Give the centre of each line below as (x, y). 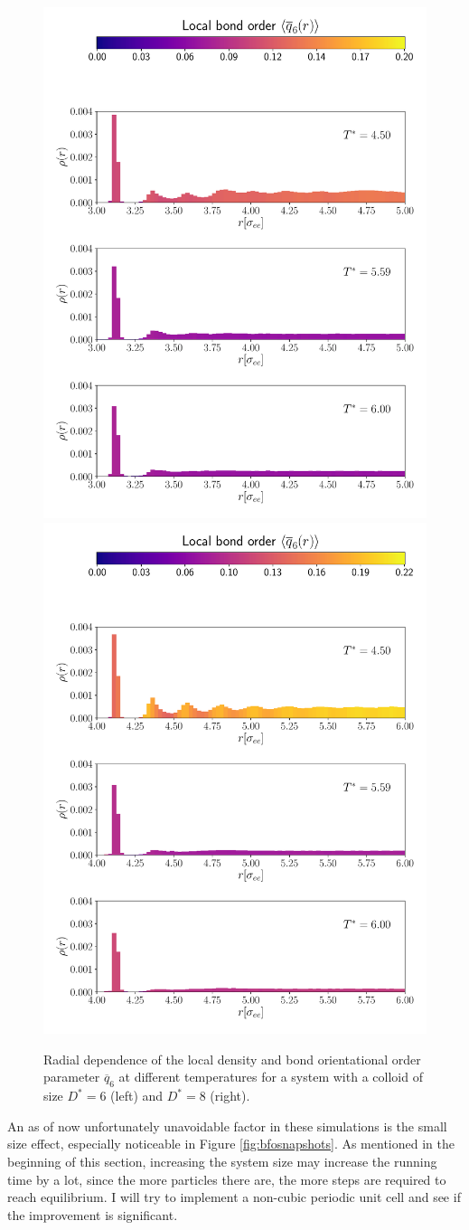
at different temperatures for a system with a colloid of (271, 1077)
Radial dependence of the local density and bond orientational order (232, 1059)
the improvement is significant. (93, 1214)
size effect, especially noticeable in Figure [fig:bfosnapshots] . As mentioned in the (231, 1144)
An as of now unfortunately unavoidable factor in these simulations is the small (227, 1126)
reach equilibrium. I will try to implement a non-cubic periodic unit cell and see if (234, 1197)
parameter (72, 1077)
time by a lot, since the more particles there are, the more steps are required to (227, 1179)
